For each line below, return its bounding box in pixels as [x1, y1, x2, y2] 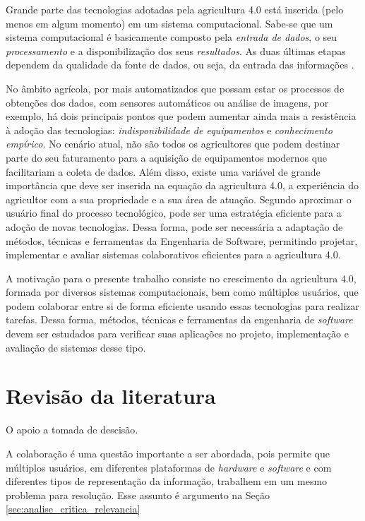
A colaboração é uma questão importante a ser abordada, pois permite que [6, 445, 330, 460]
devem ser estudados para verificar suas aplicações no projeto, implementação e [6, 326, 349, 341]
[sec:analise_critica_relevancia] [6, 501, 140, 516]
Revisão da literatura [6, 381, 216, 410]
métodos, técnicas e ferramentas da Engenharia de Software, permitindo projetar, [6, 233, 358, 248]
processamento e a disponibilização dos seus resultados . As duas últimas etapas [6, 43, 346, 58]
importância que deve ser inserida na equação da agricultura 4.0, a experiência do [6, 178, 359, 193]
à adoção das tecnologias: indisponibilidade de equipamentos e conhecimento [6, 122, 333, 137]
